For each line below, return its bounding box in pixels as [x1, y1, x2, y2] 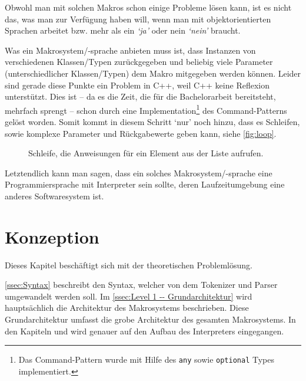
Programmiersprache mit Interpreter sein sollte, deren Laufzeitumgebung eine [5, 178, 285, 190]
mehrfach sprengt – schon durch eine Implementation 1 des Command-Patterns [5, 102, 287, 116]
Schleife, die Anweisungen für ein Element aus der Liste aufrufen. [28, 147, 264, 159]
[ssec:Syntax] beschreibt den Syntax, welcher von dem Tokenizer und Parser [5, 278, 278, 291]
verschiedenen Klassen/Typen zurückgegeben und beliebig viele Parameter [5, 55, 273, 68]
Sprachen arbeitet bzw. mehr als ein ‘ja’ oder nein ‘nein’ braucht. [5, 24, 241, 37]
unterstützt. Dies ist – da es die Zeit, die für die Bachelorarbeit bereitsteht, [5, 90, 276, 103]
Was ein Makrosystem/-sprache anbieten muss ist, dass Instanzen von [5, 44, 256, 56]
